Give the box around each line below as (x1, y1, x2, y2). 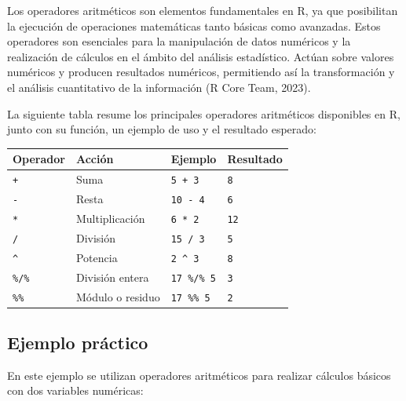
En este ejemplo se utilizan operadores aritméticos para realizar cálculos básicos (7, 366, 391, 383)
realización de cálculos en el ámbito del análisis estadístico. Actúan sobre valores (7, 48, 394, 64)
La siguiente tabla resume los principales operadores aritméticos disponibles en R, (7, 105, 401, 122)
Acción (75, 151, 114, 167)
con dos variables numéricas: (7, 382, 144, 399)
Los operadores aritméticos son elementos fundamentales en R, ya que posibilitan (7, 2, 398, 18)
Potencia (75, 249, 118, 265)
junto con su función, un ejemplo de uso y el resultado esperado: (7, 121, 316, 137)
